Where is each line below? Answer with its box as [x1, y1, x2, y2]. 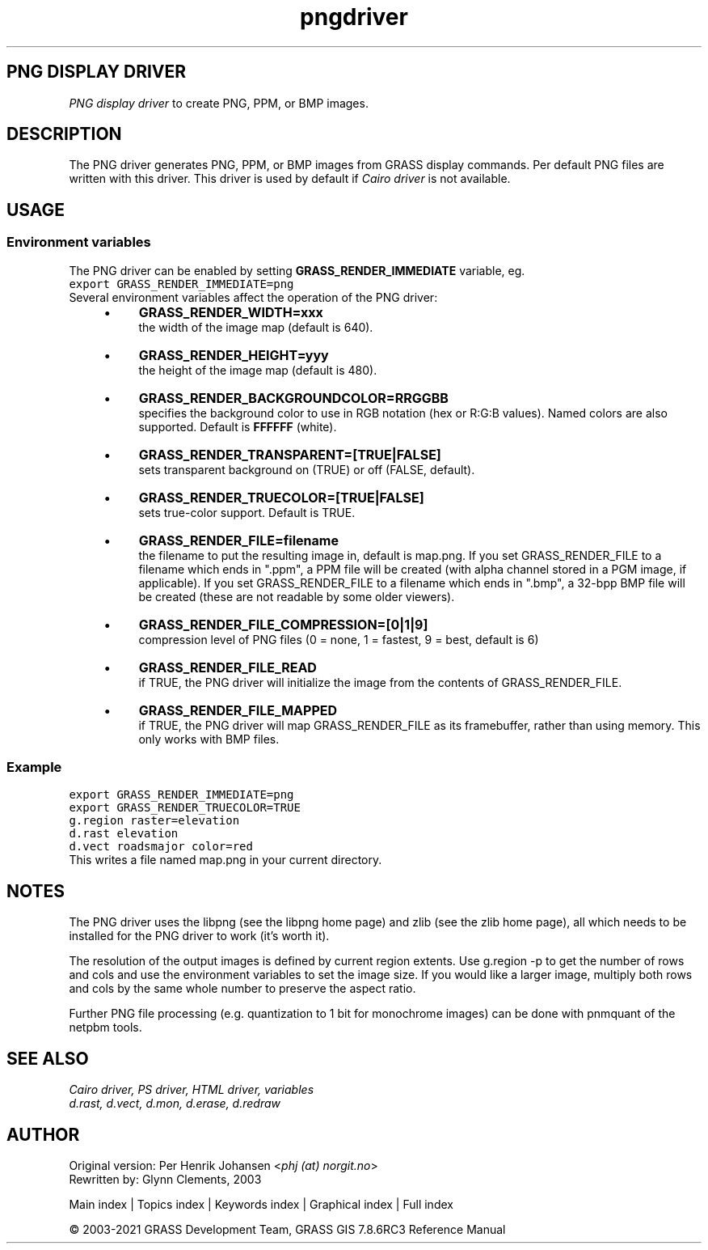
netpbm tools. [69, 1020, 142, 1035]
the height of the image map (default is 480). [138, 362, 377, 377]
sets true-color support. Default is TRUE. [138, 505, 356, 519]
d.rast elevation [69, 827, 179, 841]
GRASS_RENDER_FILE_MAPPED [138, 701, 338, 718]
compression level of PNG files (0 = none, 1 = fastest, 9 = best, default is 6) [138, 632, 539, 646]
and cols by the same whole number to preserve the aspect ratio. [69, 981, 416, 996]
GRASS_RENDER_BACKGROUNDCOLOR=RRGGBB [138, 389, 449, 406]
